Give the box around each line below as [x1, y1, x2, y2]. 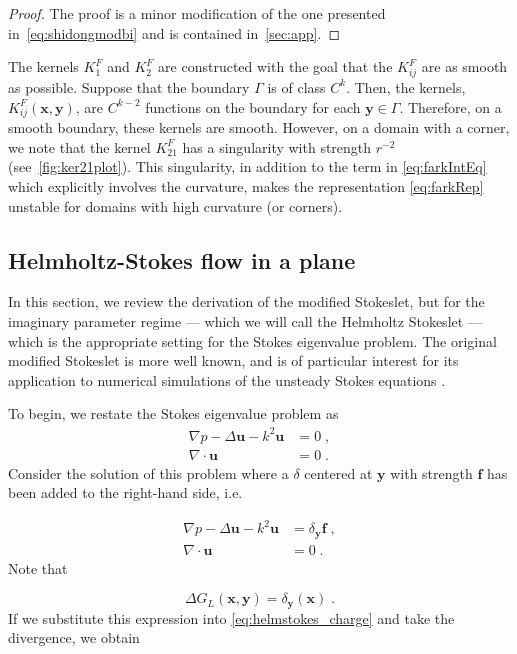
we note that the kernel [8, 136, 151, 157]
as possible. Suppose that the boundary [8, 76, 250, 97]
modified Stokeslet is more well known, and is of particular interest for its [8, 350, 459, 371]
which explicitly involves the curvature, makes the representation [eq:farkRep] [8, 176, 484, 197]
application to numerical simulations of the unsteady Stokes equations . [8, 369, 446, 390]
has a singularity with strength [182, 136, 372, 157]
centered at [304, 462, 373, 483]
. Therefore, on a [399, 96, 502, 117]
